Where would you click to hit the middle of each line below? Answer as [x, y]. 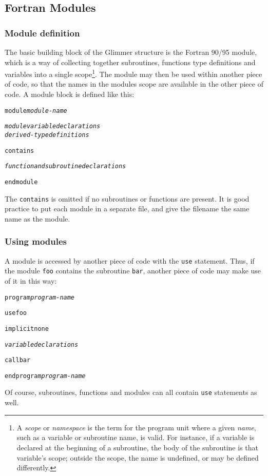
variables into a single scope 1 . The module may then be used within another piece [133, 73]
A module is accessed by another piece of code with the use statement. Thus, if [130, 260]
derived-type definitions [47, 135]
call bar [18, 360]
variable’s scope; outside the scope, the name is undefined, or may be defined [138, 457]
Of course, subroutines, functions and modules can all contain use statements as [131, 392]
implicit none [27, 329]
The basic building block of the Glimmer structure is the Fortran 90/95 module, [131, 52]
